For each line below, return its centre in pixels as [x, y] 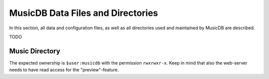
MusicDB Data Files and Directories [84, 13]
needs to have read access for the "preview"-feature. [64, 70]
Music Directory [35, 51]
